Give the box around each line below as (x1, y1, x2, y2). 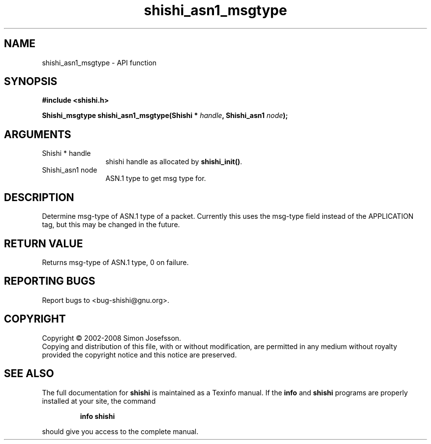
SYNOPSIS (4, 75, 58, 88)
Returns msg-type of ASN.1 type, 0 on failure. (42, 258, 189, 266)
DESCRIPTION (4, 191, 74, 204)
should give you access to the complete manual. (42, 427, 199, 436)
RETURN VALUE (4, 237, 83, 250)
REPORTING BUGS (4, 275, 95, 288)
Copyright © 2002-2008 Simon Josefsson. (42, 333, 182, 342)
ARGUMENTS (4, 128, 71, 141)
